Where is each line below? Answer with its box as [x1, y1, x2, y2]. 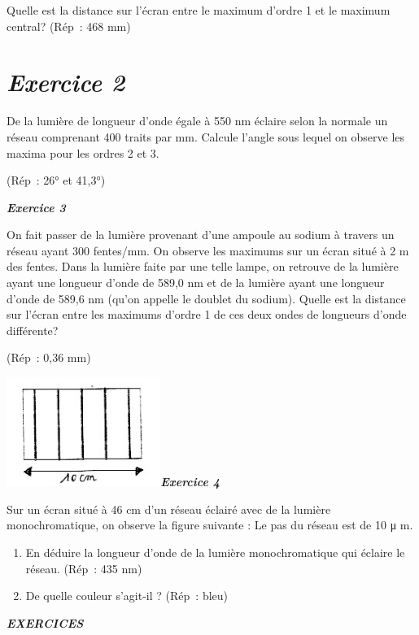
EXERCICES [7, 614, 84, 631]
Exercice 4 [160, 473, 220, 490]
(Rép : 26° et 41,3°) [7, 172, 106, 189]
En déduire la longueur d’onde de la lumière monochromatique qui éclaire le [25, 544, 405, 561]
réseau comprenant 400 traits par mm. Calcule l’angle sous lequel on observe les [7, 128, 405, 145]
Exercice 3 [7, 198, 66, 215]
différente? [7, 321, 59, 338]
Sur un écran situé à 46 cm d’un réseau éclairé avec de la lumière [7, 500, 331, 517]
